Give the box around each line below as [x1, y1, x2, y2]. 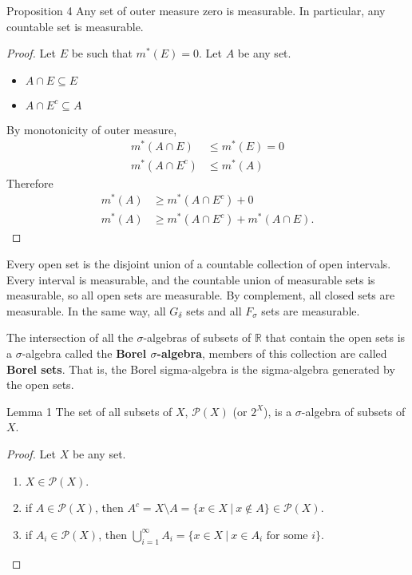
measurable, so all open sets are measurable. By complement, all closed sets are [6, 287, 395, 303]
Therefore [6, 174, 53, 191]
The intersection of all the [6, 329, 133, 346]
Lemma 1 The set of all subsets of [6, 402, 172, 419]
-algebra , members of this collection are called [156, 344, 387, 361]
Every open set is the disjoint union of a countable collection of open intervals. [6, 256, 391, 272]
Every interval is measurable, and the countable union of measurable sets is [6, 271, 375, 287]
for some [266, 529, 308, 541]
